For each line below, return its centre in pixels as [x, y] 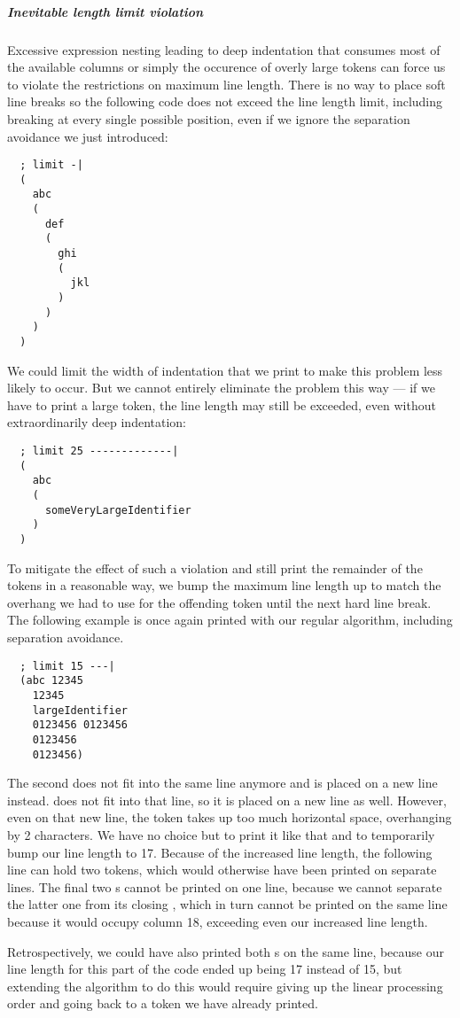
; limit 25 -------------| [99, 451]
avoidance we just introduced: [88, 136]
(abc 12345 [51, 681]
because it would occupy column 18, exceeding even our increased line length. [218, 921]
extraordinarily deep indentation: [97, 422]
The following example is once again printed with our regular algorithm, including [230, 620]
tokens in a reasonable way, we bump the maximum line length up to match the [224, 585]
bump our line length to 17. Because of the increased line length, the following [220, 852]
